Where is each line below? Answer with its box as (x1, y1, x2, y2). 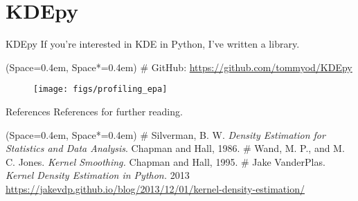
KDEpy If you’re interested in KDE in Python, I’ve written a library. (6, 37, 300, 51)
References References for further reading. (6, 104, 183, 118)
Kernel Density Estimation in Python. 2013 (6, 168, 190, 182)
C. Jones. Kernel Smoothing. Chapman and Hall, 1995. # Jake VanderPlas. (6, 154, 325, 169)
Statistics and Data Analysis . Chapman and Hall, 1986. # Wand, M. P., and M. (6, 141, 345, 155)
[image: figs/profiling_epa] (33, 84, 168, 95)
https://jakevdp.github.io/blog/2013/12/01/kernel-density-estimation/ (6, 181, 305, 195)
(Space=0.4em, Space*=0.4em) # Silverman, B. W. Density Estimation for (6, 127, 325, 142)
